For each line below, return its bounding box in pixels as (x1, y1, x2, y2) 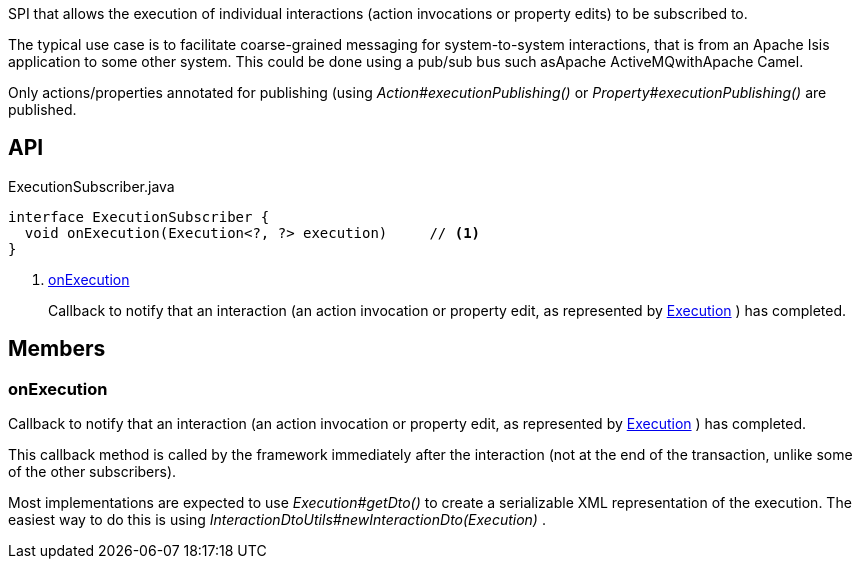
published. (8, 101, 77, 118)
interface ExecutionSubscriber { (8, 208, 270, 225)
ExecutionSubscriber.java (8, 177, 175, 195)
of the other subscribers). (8, 463, 177, 481)
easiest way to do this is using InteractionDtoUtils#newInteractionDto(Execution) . (8, 511, 546, 529)
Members (8, 336, 106, 362)
